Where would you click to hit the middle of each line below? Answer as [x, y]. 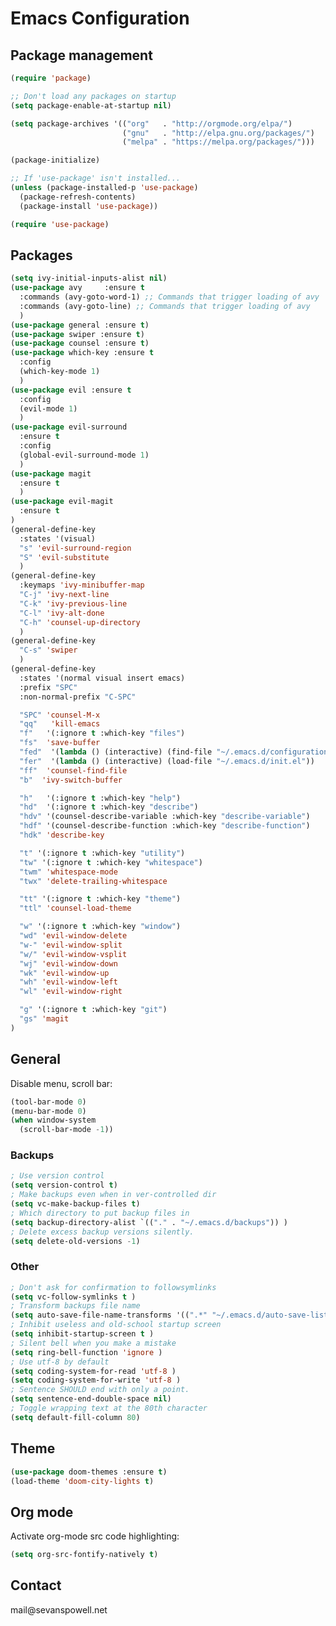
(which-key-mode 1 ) [60, 372]
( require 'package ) [51, 78]
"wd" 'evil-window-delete [73, 936]
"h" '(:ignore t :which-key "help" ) [100, 798]
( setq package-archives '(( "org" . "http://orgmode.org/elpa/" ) [151, 123]
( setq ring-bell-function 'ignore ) [86, 1352]
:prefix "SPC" [48, 687]
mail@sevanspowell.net [59, 1609]
